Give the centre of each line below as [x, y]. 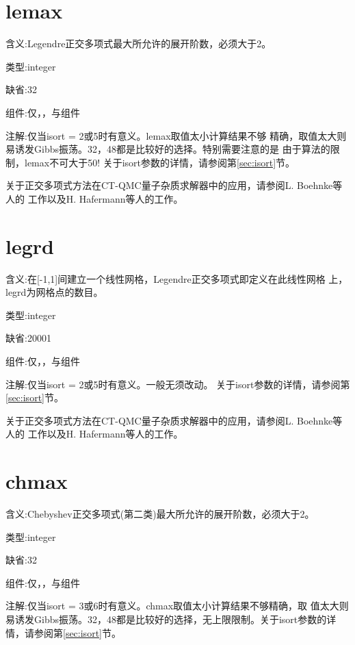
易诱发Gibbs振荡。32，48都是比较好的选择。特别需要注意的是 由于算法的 [168, 149]
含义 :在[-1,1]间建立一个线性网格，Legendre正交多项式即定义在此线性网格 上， [177, 278]
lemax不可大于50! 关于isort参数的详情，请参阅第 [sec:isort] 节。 [160, 162]
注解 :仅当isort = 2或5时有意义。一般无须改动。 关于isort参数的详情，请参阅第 [178, 384]
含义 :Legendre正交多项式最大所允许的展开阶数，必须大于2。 [139, 43]
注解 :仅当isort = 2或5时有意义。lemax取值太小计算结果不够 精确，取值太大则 [176, 135]
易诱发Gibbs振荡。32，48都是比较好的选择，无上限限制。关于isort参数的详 [171, 619]
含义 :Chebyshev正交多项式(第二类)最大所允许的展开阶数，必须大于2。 [160, 514]
